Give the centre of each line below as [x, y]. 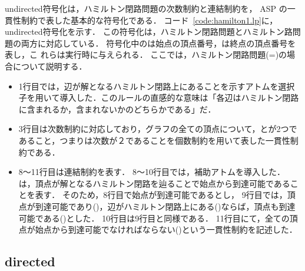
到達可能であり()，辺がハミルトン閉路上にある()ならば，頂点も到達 [165, 206]
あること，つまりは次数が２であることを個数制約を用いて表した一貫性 [154, 140]
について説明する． [50, 66]
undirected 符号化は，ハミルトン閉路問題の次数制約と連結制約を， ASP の [146, 8]
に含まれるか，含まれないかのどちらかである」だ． [117, 109]
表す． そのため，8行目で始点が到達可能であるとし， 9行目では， [161, 195]
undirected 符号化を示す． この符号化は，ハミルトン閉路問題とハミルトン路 [149, 32]
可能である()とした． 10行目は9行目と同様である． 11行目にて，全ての [154, 218]
